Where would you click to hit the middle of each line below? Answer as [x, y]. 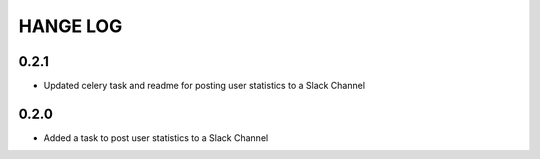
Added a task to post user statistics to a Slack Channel [156, 137]
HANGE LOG [70, 26]
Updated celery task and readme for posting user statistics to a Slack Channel [204, 86]
